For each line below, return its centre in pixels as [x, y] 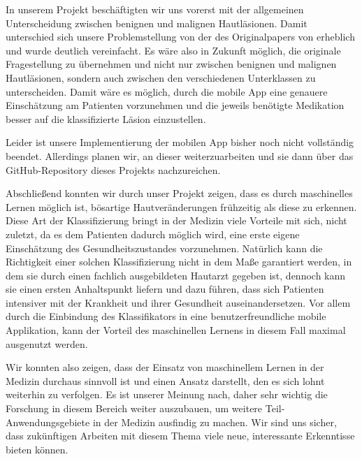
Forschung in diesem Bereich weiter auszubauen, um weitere [134, 408]
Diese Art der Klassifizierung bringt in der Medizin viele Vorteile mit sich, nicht [176, 220]
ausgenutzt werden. [47, 343]
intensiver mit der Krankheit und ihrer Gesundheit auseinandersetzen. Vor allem [178, 302]
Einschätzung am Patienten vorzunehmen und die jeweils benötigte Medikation [175, 105]
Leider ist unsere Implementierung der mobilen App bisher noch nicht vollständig [180, 142]
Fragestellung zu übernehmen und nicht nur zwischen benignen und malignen [171, 64]
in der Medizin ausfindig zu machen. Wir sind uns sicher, [215, 422]
